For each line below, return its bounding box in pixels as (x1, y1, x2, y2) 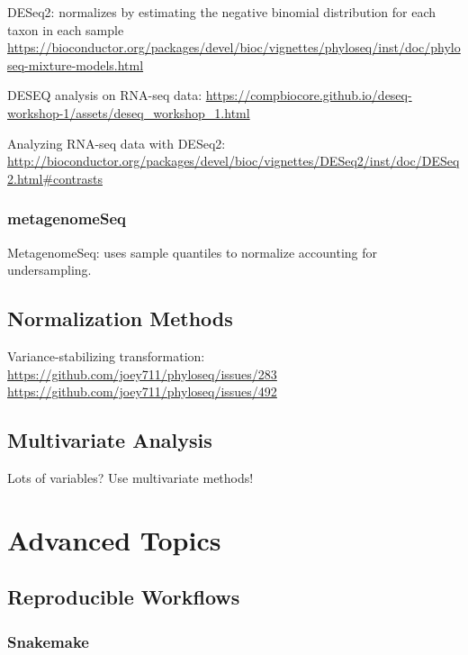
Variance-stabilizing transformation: (7, 346, 205, 365)
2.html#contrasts (7, 168, 103, 187)
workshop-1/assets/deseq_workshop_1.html (7, 103, 250, 122)
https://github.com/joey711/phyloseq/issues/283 (7, 364, 277, 383)
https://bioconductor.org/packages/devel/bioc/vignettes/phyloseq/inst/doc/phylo (7, 38, 461, 57)
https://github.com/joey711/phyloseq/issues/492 (7, 382, 277, 401)
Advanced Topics (7, 521, 221, 558)
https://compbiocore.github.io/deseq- (205, 86, 412, 105)
